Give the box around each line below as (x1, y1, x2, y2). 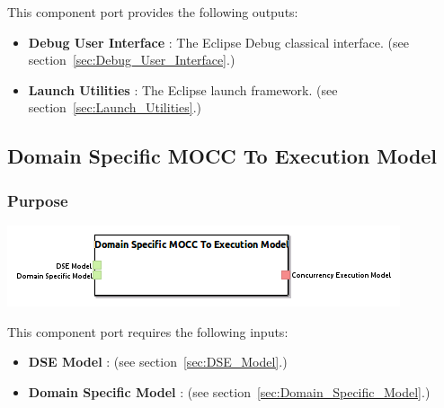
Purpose (7, 189, 68, 211)
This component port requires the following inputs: (7, 322, 289, 341)
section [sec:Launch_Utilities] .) (28, 98, 201, 117)
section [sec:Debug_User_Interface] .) (28, 50, 235, 69)
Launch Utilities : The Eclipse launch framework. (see (28, 80, 338, 99)
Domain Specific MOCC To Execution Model (7, 142, 438, 170)
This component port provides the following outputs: (7, 3, 298, 21)
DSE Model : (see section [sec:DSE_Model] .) (28, 352, 288, 371)
